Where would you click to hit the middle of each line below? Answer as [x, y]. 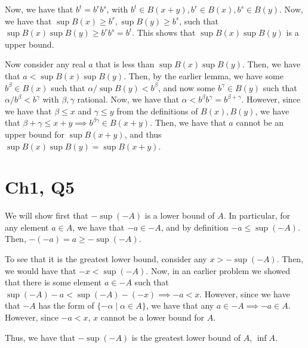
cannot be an [260, 122]
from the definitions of [157, 111]
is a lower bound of [180, 215]
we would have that [41, 270]
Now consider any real [45, 64]
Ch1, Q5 [40, 187]
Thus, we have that [40, 337]
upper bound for [35, 134]
